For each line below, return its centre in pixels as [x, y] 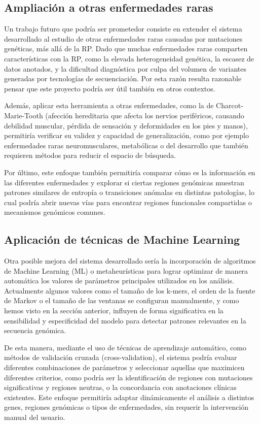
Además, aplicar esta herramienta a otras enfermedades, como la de [109, 105]
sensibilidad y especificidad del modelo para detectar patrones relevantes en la [125, 320]
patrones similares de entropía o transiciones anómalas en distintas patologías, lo [129, 192]
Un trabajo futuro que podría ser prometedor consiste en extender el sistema [123, 29]
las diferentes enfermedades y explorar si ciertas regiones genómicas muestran [124, 182]
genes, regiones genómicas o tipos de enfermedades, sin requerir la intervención [126, 407]
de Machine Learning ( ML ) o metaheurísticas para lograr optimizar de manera [126, 270]
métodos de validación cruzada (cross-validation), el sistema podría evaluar [121, 357]
